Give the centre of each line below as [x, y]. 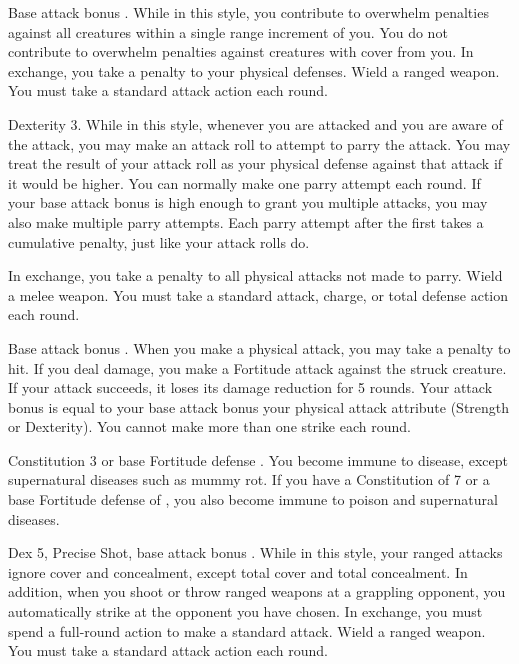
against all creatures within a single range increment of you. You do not [228, 31]
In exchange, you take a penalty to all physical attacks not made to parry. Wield [255, 275]
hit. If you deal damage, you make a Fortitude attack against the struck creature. [257, 367]
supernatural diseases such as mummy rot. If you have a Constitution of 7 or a [249, 479]
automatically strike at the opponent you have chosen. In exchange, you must [245, 611]
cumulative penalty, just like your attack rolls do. [159, 241]
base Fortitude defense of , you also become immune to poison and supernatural [253, 499]
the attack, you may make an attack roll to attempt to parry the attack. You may [259, 143]
